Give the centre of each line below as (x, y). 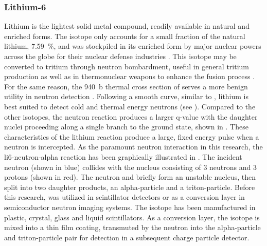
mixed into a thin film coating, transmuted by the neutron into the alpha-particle (132, 227)
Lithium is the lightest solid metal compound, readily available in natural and (127, 26)
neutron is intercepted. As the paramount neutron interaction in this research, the (133, 147)
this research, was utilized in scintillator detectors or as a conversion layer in (124, 197)
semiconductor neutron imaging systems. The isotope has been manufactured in (130, 207)
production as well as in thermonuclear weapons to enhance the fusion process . (130, 76)
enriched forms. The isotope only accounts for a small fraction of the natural (125, 36)
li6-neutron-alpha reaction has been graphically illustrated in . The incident (123, 156)
